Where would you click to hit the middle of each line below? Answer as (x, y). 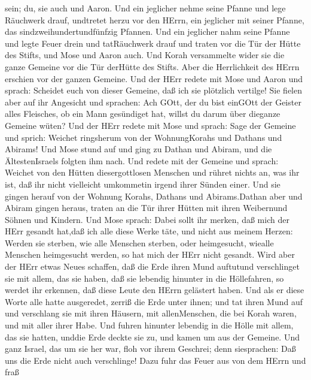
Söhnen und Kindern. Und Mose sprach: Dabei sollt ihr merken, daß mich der (147, 219)
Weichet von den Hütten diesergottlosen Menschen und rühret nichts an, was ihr (152, 172)
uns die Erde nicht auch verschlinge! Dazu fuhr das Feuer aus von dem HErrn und (155, 360)
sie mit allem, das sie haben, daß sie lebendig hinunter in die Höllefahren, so (144, 278)
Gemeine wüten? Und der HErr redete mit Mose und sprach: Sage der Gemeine (150, 125)
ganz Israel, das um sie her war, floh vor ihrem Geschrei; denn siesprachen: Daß (150, 349)
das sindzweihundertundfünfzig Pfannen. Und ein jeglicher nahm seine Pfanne (147, 31)
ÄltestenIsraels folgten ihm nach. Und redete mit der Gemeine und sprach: (142, 160)
